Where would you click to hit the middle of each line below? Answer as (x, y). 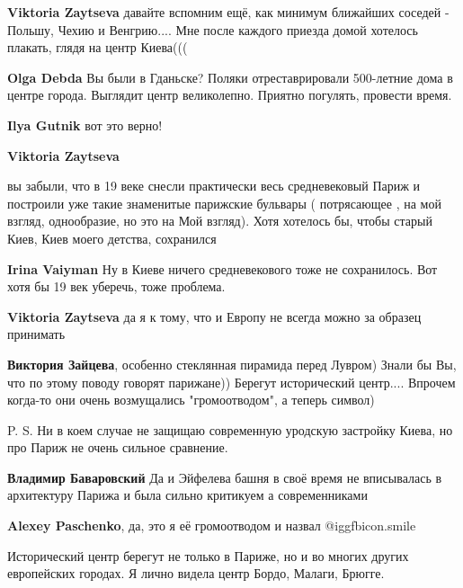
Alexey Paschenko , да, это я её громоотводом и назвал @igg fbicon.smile (212, 526)
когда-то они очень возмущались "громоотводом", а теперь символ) (191, 400)
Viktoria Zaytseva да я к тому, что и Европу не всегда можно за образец (214, 316)
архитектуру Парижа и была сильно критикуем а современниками (187, 495)
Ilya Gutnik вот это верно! (85, 125)
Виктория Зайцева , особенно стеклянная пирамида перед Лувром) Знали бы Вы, (232, 364)
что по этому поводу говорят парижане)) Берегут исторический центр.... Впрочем (231, 382)
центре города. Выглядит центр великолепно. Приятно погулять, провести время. (230, 95)
